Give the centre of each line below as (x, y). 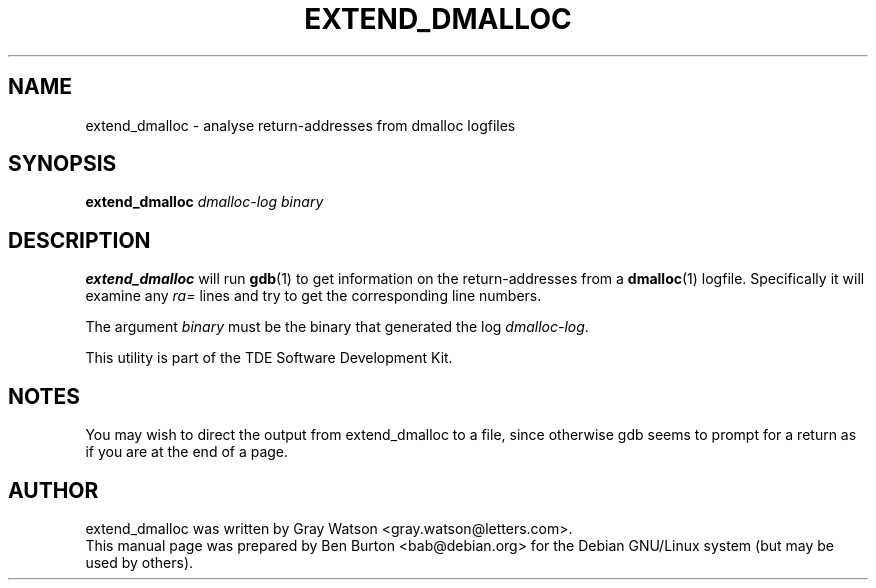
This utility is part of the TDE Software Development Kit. (269, 358)
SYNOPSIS (62, 164)
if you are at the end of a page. (187, 452)
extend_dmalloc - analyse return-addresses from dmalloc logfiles (300, 125)
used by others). (139, 562)
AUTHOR (53, 490)
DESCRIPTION (79, 240)
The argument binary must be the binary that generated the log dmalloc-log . (337, 327)
